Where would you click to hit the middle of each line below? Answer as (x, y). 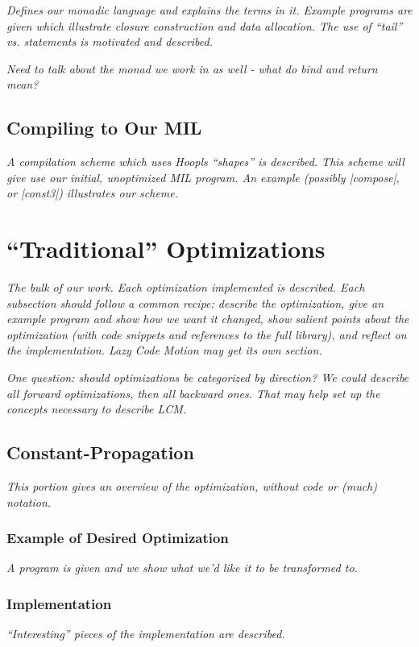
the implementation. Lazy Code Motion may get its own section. (164, 350)
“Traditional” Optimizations (166, 249)
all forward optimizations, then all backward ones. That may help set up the (193, 393)
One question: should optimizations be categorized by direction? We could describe (208, 377)
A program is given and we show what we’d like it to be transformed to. (182, 568)
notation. (29, 502)
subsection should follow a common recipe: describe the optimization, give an (195, 303)
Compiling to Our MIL (104, 128)
